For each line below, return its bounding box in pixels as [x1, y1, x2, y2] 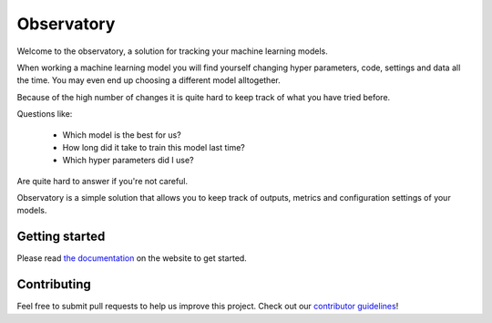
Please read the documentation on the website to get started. [16, 253, 248, 264]
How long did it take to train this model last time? [62, 141, 245, 152]
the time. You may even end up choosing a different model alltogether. [16, 75, 282, 86]
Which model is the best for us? [62, 129, 181, 141]
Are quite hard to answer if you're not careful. [16, 175, 189, 186]
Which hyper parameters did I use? [62, 155, 195, 166]
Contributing [16, 276, 91, 292]
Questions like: [16, 109, 73, 120]
